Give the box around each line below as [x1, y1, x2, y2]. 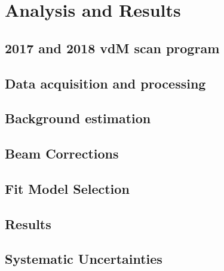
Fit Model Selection [5, 179, 130, 197]
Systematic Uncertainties [5, 249, 162, 268]
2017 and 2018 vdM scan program [5, 38, 220, 57]
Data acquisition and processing [5, 74, 206, 92]
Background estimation [5, 109, 151, 127]
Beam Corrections [5, 144, 119, 163]
